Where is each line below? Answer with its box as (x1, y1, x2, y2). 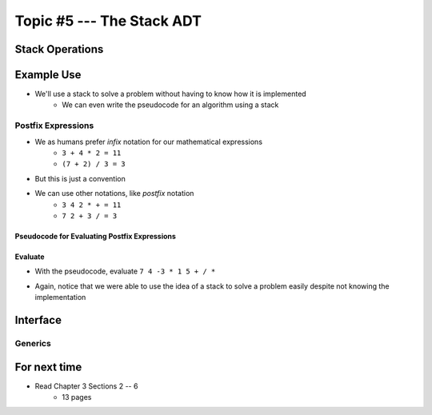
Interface (14, 313, 62, 327)
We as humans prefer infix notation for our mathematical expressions (34, 137, 263, 146)
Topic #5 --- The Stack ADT (14, 12, 202, 30)
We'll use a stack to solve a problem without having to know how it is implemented (34, 89, 307, 99)
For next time (14, 360, 82, 373)
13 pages (62, 393, 92, 401)
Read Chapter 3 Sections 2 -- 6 (34, 381, 138, 391)
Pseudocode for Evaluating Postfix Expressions (14, 231, 176, 241)
